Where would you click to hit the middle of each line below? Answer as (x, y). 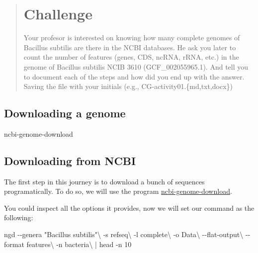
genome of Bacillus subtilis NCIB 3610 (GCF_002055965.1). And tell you (136, 66)
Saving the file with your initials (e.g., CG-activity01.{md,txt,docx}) (128, 86)
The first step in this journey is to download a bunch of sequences (104, 181)
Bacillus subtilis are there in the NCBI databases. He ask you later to (130, 47)
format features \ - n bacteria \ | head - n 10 (68, 244)
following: (19, 217)
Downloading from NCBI (70, 160)
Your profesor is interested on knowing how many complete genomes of (132, 38)
